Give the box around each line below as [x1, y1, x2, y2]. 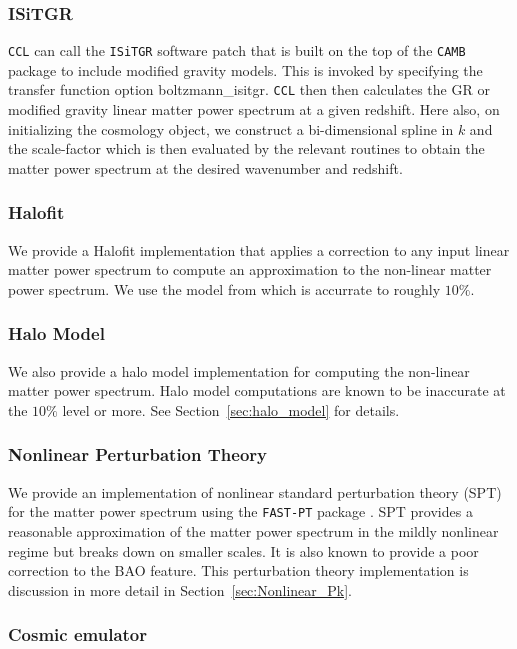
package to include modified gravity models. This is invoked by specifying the [8, 59, 483, 80]
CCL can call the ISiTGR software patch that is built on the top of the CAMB [8, 40, 466, 61]
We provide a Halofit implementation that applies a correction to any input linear [8, 239, 510, 260]
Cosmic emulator [8, 622, 148, 647]
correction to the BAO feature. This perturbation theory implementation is [8, 560, 469, 581]
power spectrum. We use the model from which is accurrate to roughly [8, 278, 441, 299]
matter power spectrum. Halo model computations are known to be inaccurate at [8, 380, 506, 401]
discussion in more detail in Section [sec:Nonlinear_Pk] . [8, 579, 353, 600]
